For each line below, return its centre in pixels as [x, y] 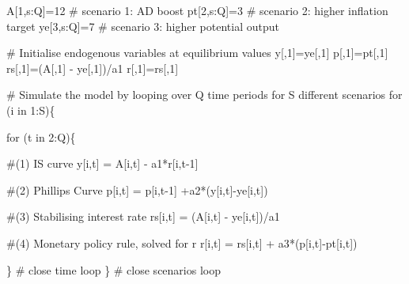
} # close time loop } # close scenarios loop [114, 269]
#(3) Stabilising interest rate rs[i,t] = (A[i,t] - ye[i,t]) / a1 [143, 216]
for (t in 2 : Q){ [41, 136]
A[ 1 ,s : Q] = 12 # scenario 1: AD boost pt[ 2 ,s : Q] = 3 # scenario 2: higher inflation [197, 10]
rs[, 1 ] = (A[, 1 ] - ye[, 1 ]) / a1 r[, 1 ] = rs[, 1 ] [93, 68]
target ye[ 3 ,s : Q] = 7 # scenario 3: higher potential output [143, 26]
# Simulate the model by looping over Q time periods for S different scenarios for [204, 95]
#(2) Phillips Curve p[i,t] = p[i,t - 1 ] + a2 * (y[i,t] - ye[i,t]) [137, 189]
